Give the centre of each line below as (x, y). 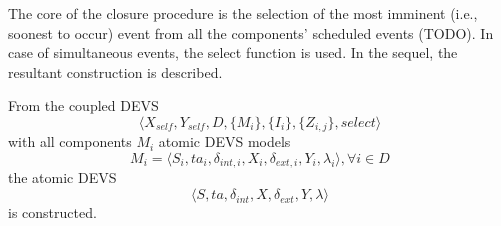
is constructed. (52, 212)
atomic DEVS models (224, 141)
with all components (70, 141)
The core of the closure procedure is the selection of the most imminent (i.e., (243, 13)
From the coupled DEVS (83, 105)
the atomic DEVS (62, 177)
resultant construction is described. (115, 71)
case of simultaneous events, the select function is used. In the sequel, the (233, 52)
